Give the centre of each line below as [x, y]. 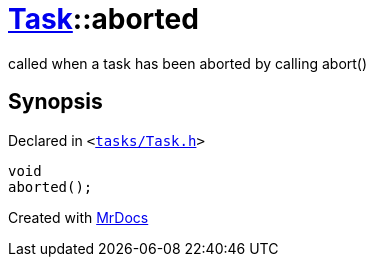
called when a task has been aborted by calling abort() [188, 63]
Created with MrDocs [78, 217]
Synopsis [55, 102]
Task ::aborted [103, 19]
